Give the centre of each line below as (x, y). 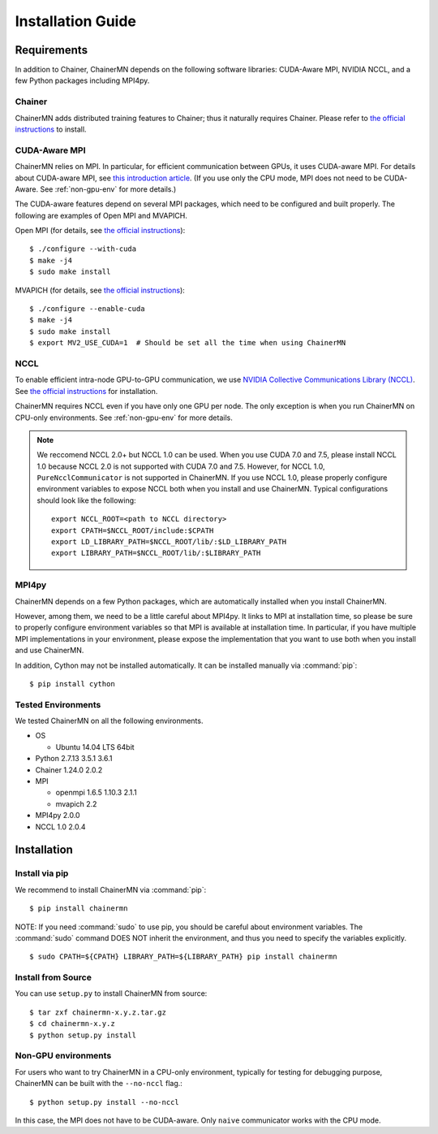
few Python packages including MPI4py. (82, 80)
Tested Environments (58, 704)
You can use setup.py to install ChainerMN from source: (111, 993)
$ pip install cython (72, 684)
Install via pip (42, 873)
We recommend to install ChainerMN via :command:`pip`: (111, 889)
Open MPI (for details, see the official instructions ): (100, 231)
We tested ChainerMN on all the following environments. (109, 721)
